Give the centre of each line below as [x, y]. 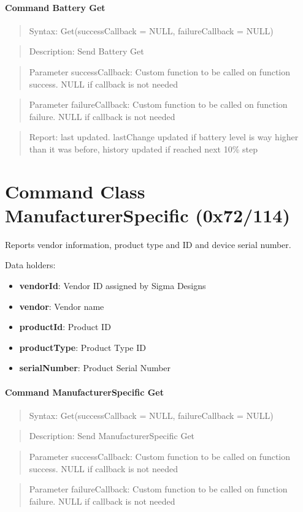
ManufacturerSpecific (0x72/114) [148, 215]
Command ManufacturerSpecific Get [84, 392]
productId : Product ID [65, 327]
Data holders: [30, 265]
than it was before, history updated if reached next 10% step [143, 149]
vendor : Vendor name [62, 306]
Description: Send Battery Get [86, 51]
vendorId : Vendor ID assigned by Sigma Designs [113, 286]
